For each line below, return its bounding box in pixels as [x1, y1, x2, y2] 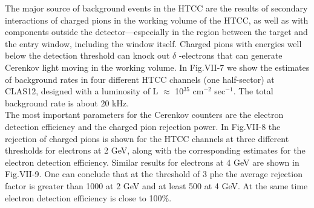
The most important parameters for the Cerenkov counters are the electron [5, 108, 284, 121]
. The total [233, 85, 273, 97]
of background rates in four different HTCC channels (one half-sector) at [5, 73, 275, 85]
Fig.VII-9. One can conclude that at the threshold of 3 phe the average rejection [5, 167, 303, 180]
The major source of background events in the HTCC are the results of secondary [5, 2, 308, 14]
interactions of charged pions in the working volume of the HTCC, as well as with [5, 13, 309, 26]
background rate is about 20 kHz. [5, 96, 129, 109]
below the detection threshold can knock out [5, 49, 170, 62]
